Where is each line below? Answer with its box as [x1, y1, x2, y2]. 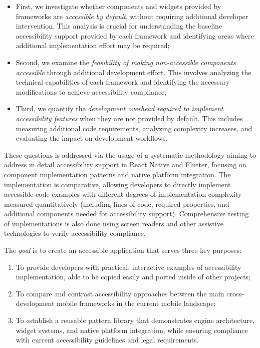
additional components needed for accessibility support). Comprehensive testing [4, 208, 249, 219]
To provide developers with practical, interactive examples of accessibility [16, 261, 241, 272]
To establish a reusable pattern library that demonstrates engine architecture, [16, 315, 255, 325]
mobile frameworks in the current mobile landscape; [57, 298, 216, 308]
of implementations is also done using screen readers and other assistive [4, 218, 223, 228]
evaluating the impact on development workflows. [16, 133, 168, 143]
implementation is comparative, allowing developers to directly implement [4, 179, 231, 189]
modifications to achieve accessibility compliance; [16, 86, 167, 97]
